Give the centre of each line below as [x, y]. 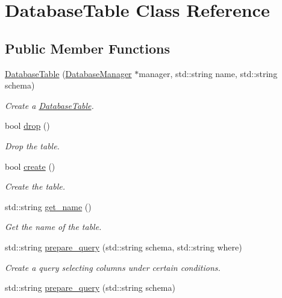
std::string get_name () [48, 206]
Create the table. [35, 186]
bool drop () [27, 126]
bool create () [30, 166]
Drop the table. [32, 145]
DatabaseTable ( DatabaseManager [68, 73]
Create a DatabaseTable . [49, 105]
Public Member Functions [87, 48]
